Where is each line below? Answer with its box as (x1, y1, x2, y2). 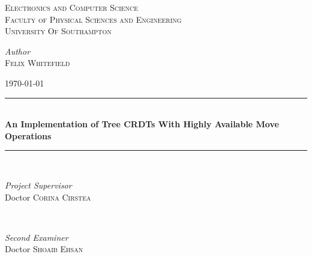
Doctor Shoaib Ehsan (5, 243, 83, 255)
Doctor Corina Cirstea (5, 190, 91, 203)
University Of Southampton (5, 25, 112, 37)
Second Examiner (5, 231, 68, 243)
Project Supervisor (5, 178, 72, 191)
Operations (5, 129, 52, 142)
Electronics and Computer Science (5, 1, 139, 13)
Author (5, 44, 31, 57)
